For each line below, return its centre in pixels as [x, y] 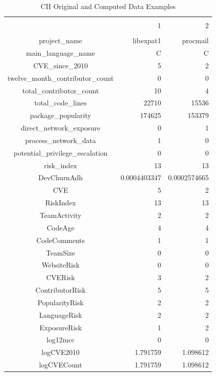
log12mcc [60, 340]
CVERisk [61, 277]
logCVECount [60, 365]
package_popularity [60, 115]
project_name [60, 40]
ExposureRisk [60, 327]
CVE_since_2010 [61, 65]
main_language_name [60, 53]
